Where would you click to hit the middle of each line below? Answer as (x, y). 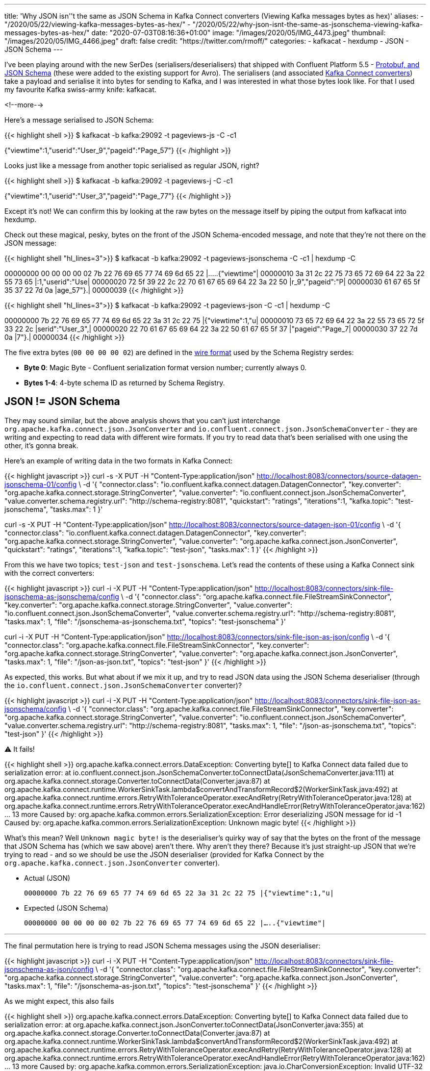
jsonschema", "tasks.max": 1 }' (54, 509)
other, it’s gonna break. (41, 445)
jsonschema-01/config (41, 484)
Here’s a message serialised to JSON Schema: (79, 120)
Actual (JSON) (47, 878)
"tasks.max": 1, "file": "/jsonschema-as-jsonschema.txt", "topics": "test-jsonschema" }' (145, 621)
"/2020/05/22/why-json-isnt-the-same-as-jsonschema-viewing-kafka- (308, 24)
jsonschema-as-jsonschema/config (62, 596)
